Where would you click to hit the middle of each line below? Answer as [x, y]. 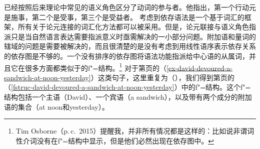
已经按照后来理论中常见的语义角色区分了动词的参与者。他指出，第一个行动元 [130, 7]
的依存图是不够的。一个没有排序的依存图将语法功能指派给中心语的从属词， [126, 56]
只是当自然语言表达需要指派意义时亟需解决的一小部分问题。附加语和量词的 [133, 36]
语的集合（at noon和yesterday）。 [56, 106]
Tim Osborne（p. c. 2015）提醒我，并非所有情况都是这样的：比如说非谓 [131, 131]
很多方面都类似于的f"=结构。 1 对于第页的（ [95, 67]
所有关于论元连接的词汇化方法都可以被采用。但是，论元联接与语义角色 [133, 27]
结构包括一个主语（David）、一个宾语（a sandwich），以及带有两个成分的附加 [128, 97]
